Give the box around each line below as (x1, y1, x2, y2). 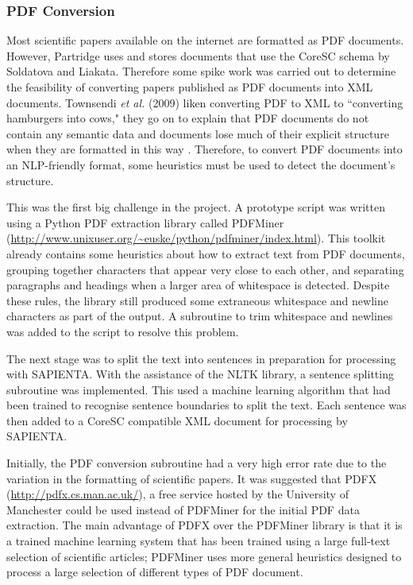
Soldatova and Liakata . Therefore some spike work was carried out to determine (6, 63, 396, 79)
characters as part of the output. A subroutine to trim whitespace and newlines (6, 308, 393, 324)
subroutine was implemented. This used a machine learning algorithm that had (6, 381, 391, 397)
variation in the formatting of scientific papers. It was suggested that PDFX (6, 470, 377, 486)
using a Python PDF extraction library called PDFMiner (6, 214, 284, 231)
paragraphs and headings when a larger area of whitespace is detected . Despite (6, 277, 390, 293)
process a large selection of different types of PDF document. (6, 564, 303, 580)
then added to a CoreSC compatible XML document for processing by (6, 412, 348, 428)
